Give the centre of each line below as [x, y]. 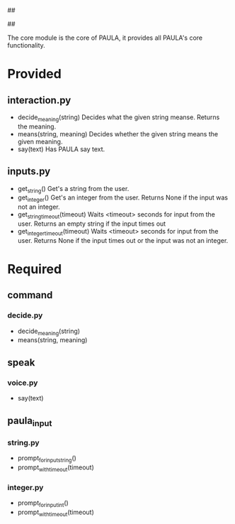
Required [35, 269]
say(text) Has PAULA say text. [61, 149]
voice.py [23, 383]
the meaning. [37, 126]
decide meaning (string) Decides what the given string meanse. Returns [119, 118]
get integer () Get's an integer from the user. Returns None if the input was [123, 198]
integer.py [25, 487]
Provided [34, 74]
